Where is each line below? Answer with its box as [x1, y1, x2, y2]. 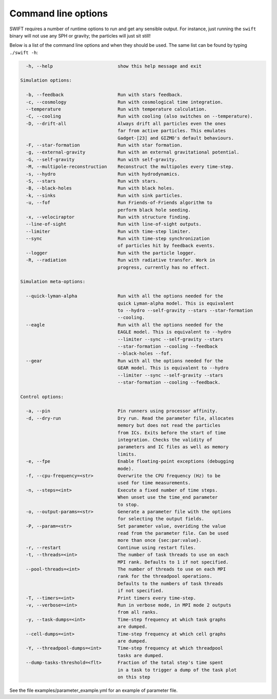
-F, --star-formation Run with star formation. [26, 142, 183, 148]
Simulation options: [20, 78, 72, 83]
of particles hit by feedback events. [117, 243, 215, 249]
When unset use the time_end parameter [117, 495, 218, 500]
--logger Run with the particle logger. [26, 250, 196, 256]
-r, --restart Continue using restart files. [26, 544, 196, 551]
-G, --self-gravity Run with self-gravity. [26, 157, 177, 162]
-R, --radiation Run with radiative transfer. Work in [26, 257, 215, 263]
